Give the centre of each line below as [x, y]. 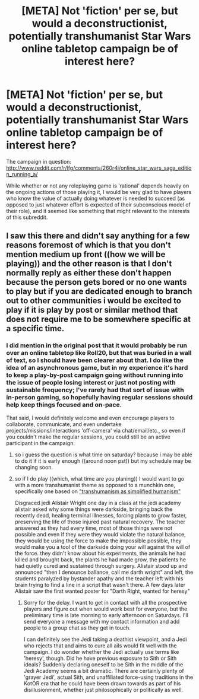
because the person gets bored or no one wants [97, 282]
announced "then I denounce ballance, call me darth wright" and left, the [104, 572]
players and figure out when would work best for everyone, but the [105, 609]
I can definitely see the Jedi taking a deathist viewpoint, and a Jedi [105, 639]
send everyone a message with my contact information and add [102, 621]
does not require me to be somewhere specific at [99, 320]
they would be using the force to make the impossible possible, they [98, 541]
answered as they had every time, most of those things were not [94, 528]
